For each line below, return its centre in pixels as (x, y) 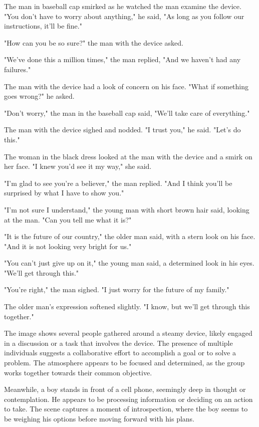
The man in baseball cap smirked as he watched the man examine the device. (123, 6)
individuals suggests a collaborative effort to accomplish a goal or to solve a (120, 353)
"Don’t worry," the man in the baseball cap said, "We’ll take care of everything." (127, 113)
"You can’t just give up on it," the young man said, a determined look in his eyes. (129, 263)
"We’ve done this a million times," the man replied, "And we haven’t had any (122, 59)
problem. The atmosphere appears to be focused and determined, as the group (124, 363)
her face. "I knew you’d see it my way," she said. (78, 166)
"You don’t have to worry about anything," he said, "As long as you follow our (124, 16)
